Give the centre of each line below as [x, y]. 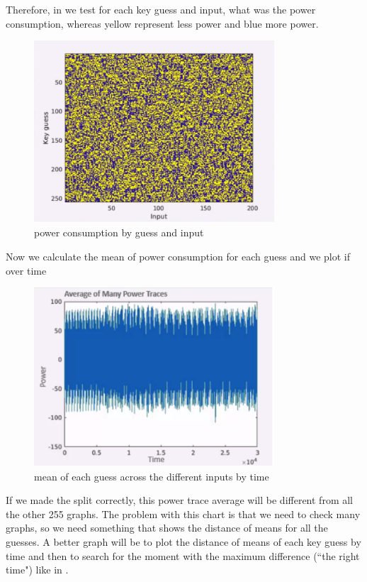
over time [26, 270]
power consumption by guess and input [119, 232]
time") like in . [37, 570]
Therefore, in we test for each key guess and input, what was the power [161, 9]
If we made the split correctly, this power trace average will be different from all [179, 500]
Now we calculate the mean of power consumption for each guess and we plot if [178, 257]
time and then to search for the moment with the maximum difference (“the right [183, 555]
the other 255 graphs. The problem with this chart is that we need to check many [183, 514]
